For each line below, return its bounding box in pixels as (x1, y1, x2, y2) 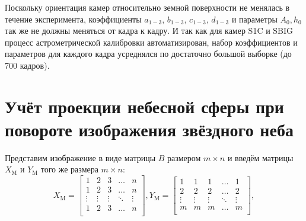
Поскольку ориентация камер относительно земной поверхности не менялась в (5, 1, 290, 13)
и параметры (231, 12, 278, 25)
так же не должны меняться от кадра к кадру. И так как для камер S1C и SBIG (5, 24, 294, 37)
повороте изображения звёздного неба (5, 117, 294, 141)
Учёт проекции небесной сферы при (5, 94, 284, 118)
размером (167, 151, 201, 164)
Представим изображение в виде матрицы (5, 151, 156, 164)
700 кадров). (5, 59, 50, 71)
